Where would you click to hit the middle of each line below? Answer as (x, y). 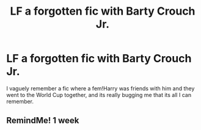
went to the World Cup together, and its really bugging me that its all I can (99, 95)
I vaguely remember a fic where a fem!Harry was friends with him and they (100, 88)
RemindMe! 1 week (43, 121)
